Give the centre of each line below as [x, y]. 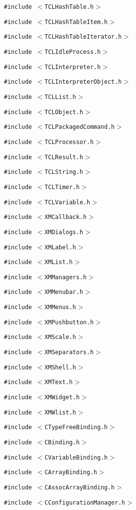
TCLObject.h [64, 112]
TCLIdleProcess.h [73, 52]
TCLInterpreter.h [73, 67]
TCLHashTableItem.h [76, 22]
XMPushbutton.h [69, 322]
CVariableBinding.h [76, 457]
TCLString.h [64, 172]
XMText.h [59, 382]
